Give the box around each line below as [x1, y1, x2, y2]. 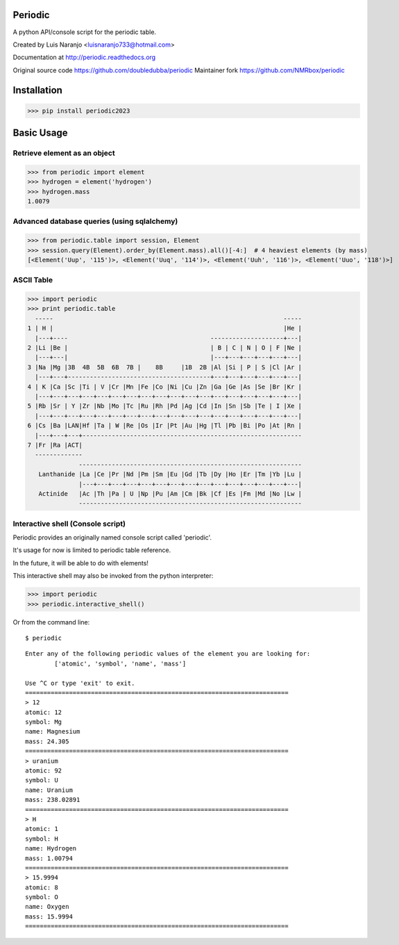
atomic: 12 [25, 708, 62, 716]
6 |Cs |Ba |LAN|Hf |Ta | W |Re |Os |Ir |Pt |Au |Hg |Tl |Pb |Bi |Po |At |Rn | [27, 421, 302, 430]
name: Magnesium [25, 727, 80, 736]
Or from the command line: [12, 617, 90, 626]
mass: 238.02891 [25, 796, 80, 804]
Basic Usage [12, 127, 68, 139]
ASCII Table [12, 275, 53, 285]
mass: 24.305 [25, 737, 69, 745]
